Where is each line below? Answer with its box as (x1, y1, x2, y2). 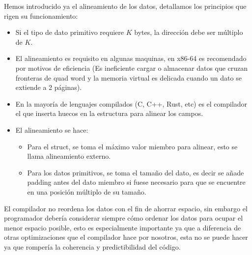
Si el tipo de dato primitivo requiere (15, 27, 124, 37)
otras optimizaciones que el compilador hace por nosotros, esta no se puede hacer (4, 232, 248, 242)
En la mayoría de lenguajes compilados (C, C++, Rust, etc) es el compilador (15, 98, 248, 109)
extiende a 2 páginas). (15, 82, 82, 92)
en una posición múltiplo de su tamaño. (27, 186, 146, 197)
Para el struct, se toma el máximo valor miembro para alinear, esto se (27, 141, 238, 151)
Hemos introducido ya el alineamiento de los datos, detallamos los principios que (4, 1, 247, 11)
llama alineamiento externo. (27, 151, 111, 161)
